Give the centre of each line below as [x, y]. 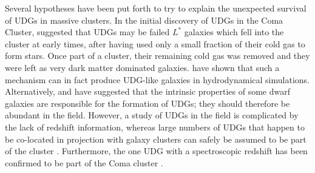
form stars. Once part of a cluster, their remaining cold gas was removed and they [157, 56]
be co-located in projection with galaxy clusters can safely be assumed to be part [156, 139]
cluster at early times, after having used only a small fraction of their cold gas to [155, 43]
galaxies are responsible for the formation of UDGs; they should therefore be [147, 103]
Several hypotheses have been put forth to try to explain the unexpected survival [156, 8]
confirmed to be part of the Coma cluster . [84, 162]
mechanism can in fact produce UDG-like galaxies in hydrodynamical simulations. [157, 79]
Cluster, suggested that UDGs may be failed [87, 32]
